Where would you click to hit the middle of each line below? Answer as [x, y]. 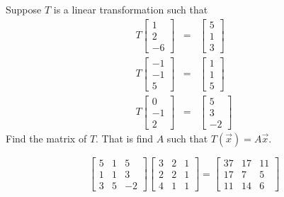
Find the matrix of [46, 138]
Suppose [24, 9]
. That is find [125, 138]
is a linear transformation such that [131, 9]
